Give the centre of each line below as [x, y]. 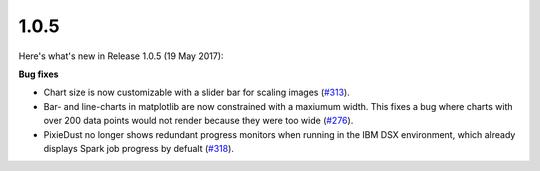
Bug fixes [38, 74]
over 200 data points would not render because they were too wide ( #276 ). [198, 121]
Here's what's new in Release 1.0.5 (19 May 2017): [121, 56]
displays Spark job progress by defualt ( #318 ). [139, 148]
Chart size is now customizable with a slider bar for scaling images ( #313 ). [196, 92]
